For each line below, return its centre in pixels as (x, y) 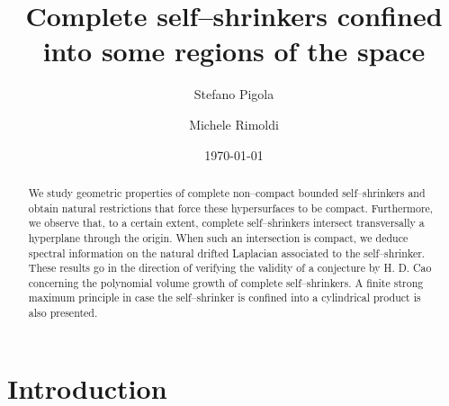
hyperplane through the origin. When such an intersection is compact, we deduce (218, 237)
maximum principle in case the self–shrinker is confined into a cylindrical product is (224, 298)
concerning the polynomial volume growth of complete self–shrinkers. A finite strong (226, 282)
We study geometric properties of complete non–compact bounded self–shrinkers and (227, 192)
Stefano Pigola (234, 94)
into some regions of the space (234, 51)
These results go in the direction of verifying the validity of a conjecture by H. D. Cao (230, 268)
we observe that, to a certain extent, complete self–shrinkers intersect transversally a (226, 223)
